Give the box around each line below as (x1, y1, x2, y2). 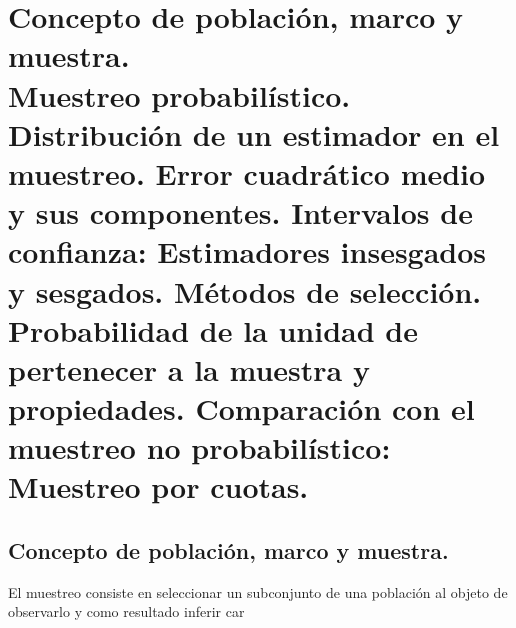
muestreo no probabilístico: (8, 427, 391, 468)
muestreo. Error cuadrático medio (8, 152, 486, 193)
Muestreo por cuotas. (8, 466, 309, 507)
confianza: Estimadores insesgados (8, 231, 487, 272)
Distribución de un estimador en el (8, 113, 500, 154)
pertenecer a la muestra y (8, 348, 370, 389)
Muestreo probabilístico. (8, 74, 351, 115)
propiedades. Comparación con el (8, 388, 475, 429)
